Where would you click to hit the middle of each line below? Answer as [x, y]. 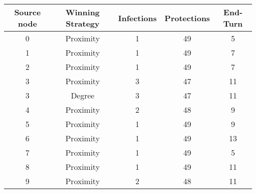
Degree [82, 95]
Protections [187, 18]
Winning [83, 12]
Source [27, 12]
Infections [137, 18]
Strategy [82, 23]
